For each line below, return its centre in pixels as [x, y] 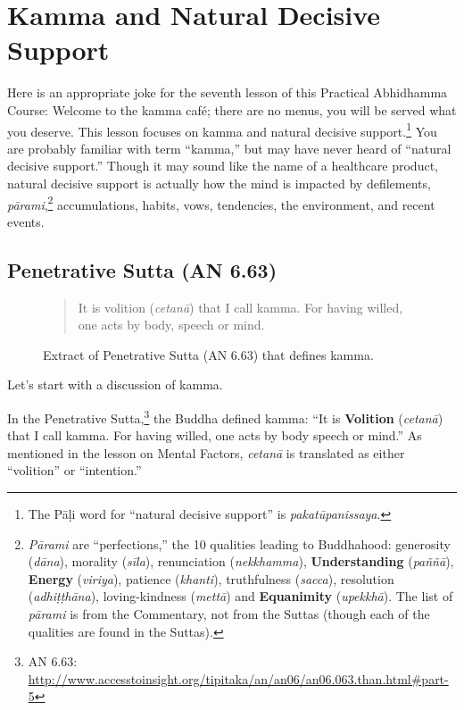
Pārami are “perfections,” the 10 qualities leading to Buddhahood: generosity [239, 543]
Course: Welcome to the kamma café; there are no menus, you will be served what [232, 109]
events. [26, 221]
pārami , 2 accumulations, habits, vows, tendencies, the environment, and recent [221, 203]
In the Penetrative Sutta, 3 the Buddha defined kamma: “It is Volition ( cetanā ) [225, 416]
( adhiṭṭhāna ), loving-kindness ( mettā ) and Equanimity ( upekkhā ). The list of [240, 596]
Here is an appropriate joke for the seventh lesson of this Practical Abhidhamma [228, 92]
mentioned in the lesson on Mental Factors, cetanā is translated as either [206, 452]
